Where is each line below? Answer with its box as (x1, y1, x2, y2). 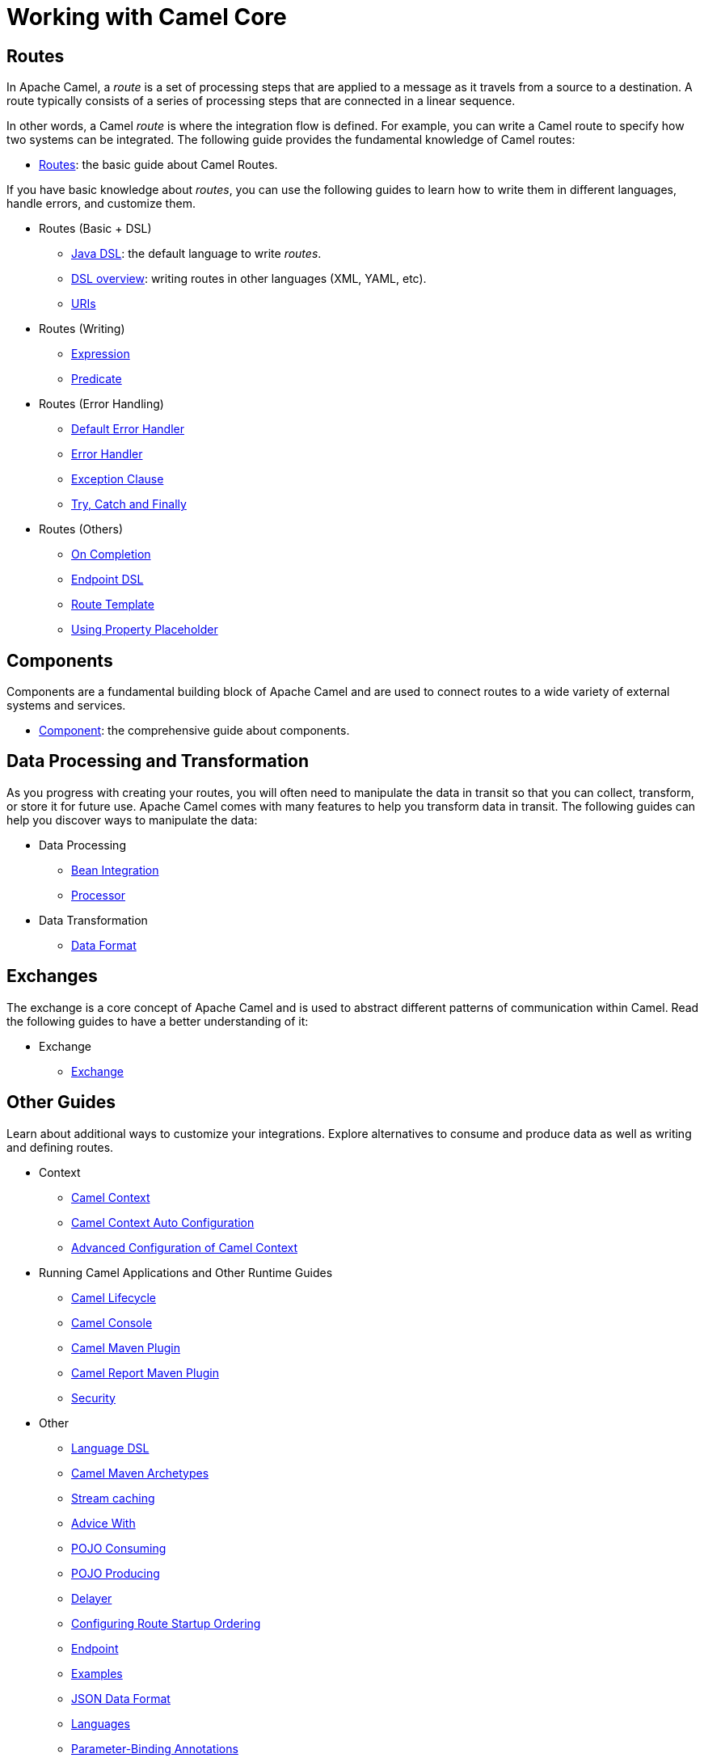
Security (71, 1390, 116, 1405)
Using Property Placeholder (71, 622, 218, 637)
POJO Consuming (71, 1541, 167, 1555)
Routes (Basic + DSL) (39, 221, 152, 236)
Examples (71, 1666, 123, 1680)
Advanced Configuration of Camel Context (71, 1240, 297, 1254)
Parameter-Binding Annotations (71, 1741, 238, 1756)
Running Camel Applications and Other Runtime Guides (39, 1265, 333, 1279)
